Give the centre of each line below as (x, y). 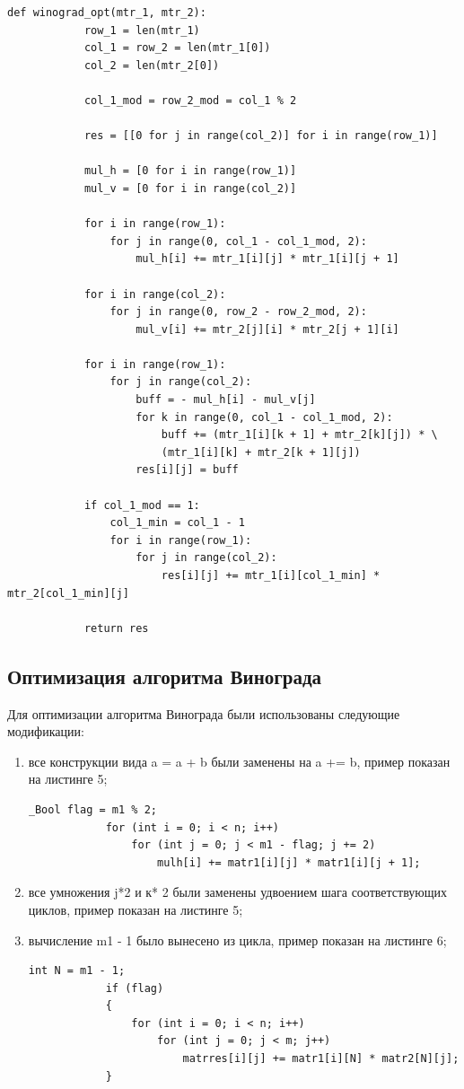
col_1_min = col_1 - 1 (177, 523)
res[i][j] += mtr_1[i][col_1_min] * (271, 575)
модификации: (46, 731)
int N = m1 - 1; (77, 971)
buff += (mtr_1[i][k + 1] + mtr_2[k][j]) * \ (299, 435)
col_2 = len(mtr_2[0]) (152, 65)
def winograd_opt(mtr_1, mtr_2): (107, 13)
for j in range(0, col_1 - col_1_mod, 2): (238, 241)
